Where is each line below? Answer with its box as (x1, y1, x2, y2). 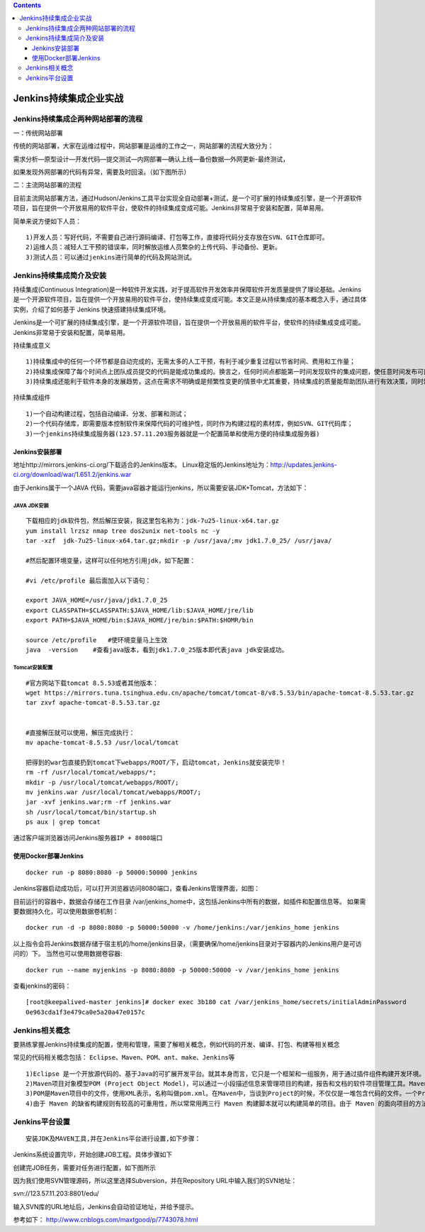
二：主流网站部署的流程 (13, 181, 81, 189)
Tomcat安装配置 (13, 664, 53, 671)
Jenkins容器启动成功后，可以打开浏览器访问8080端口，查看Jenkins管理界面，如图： (13, 884, 261, 893)
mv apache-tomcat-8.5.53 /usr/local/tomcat (25, 738, 179, 747)
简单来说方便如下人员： (13, 216, 81, 225)
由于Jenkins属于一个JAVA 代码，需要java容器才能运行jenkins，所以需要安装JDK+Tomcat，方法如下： (13, 483, 309, 492)
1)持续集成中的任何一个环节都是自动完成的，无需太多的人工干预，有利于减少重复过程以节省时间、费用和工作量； (25, 358, 356, 365)
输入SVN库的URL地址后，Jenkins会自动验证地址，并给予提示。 (13, 1202, 198, 1211)
